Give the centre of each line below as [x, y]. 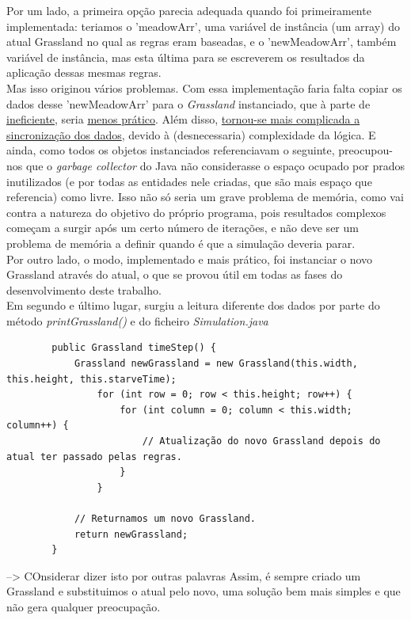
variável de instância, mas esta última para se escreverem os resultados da [186, 57]
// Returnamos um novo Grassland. [165, 519]
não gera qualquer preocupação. [84, 606]
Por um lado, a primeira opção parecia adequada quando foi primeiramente [189, 10]
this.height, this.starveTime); [91, 379]
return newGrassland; [131, 534]
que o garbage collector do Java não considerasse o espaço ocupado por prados [215, 165]
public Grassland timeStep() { [134, 348]
